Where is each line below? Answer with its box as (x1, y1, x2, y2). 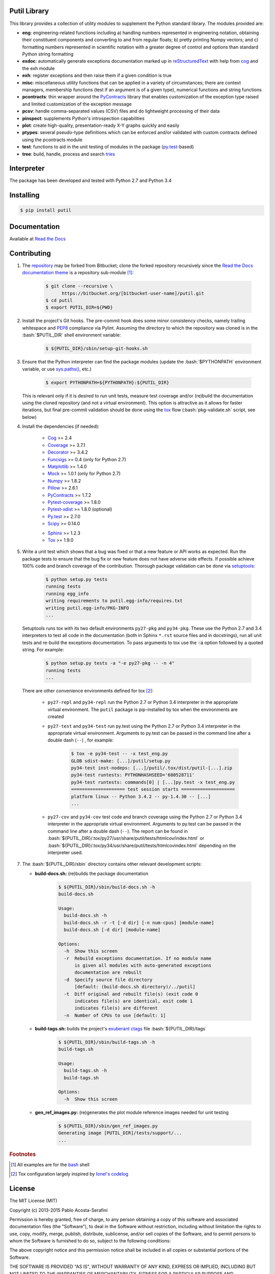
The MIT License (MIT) (9, 1198, 58, 1204)
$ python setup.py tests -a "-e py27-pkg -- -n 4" (45, 660, 175, 666)
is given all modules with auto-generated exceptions (74, 963, 212, 968)
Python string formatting (22, 51, 74, 57)
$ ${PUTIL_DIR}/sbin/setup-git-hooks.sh (45, 346, 148, 352)
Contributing (9, 249, 51, 257)
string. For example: (22, 647, 64, 653)
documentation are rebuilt (74, 970, 142, 975)
